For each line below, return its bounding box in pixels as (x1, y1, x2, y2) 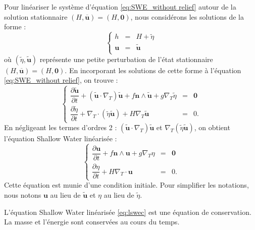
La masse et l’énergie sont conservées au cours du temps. (4, 216, 180, 227)
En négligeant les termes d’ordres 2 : (4, 122, 117, 133)
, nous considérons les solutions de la (130, 11, 244, 22)
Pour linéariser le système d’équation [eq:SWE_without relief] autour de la (4, 2, 236, 12)
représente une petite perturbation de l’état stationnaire (39, 53, 213, 64)
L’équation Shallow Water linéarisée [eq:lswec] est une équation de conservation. (4, 206, 251, 217)
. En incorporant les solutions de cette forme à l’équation (65, 65, 241, 75)
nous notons (4, 189, 41, 200)
